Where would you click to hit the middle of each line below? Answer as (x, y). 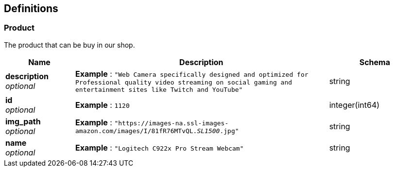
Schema (375, 62)
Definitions (31, 9)
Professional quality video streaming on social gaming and (184, 82)
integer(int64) (354, 105)
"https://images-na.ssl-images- (171, 123)
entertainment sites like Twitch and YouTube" (159, 89)
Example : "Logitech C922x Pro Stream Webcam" (159, 147)
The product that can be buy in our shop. (69, 45)
